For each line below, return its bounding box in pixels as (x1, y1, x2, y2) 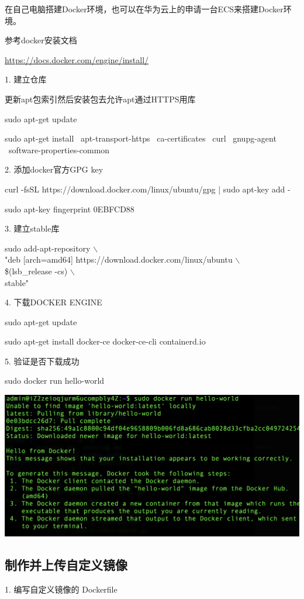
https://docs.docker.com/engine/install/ (5, 53, 149, 66)
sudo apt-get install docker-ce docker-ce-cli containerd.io (5, 335, 206, 347)
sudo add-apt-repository (5, 242, 91, 254)
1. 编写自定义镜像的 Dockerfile (5, 583, 118, 595)
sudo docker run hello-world (5, 374, 105, 387)
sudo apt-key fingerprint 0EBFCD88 (5, 202, 134, 215)
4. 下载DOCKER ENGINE (5, 296, 102, 308)
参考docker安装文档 (5, 34, 77, 46)
